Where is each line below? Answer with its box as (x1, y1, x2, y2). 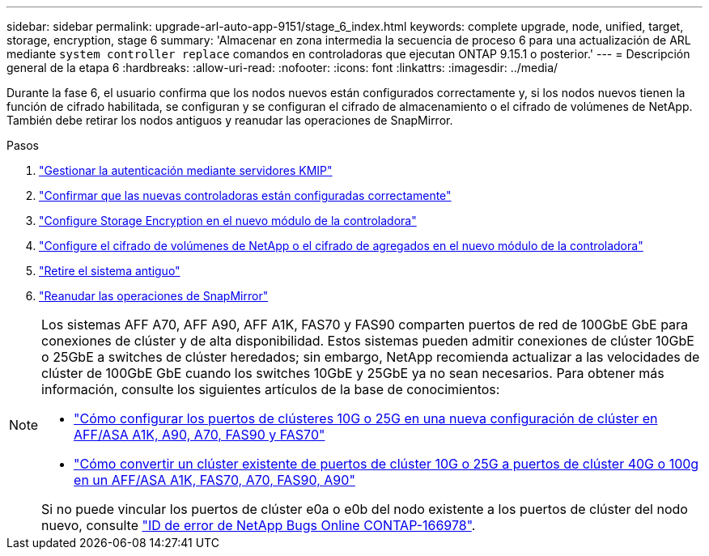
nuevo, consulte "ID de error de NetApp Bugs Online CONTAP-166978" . (41, 517, 476, 533)
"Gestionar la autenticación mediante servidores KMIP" (39, 163, 333, 177)
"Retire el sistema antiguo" (39, 264, 180, 278)
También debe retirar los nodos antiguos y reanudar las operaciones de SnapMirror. (6, 113, 453, 127)
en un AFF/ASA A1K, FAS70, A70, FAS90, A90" (74, 472, 355, 488)
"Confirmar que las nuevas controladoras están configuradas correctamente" (39, 189, 452, 202)
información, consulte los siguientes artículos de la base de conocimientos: (41, 381, 500, 397)
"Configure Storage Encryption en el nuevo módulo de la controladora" (39, 214, 417, 227)
